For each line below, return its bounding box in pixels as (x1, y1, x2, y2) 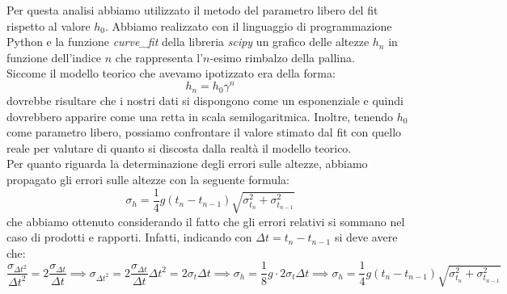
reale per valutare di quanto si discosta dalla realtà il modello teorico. (6, 139, 352, 156)
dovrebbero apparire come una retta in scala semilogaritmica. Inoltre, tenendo (6, 107, 393, 124)
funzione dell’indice (6, 48, 102, 65)
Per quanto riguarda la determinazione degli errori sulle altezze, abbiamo (6, 155, 368, 172)
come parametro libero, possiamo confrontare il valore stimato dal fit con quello (6, 124, 402, 141)
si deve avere (334, 229, 398, 246)
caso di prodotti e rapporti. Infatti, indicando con (6, 229, 252, 246)
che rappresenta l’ (115, 48, 204, 65)
